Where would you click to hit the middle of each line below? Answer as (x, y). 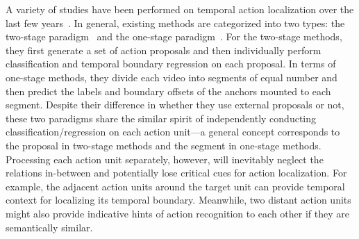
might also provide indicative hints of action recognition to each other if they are (177, 213)
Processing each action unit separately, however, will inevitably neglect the (165, 159)
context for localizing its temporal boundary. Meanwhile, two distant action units (178, 200)
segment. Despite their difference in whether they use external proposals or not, (175, 105)
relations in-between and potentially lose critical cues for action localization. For (176, 173)
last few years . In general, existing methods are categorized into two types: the (175, 23)
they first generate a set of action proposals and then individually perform (164, 50)
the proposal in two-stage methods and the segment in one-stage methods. (164, 145)
